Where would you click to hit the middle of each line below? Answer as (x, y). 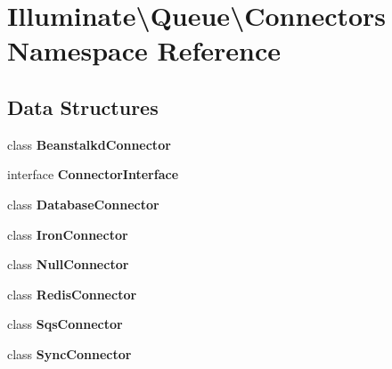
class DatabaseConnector (83, 204)
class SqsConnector (65, 324)
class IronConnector (68, 234)
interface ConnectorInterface (93, 174)
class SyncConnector (69, 353)
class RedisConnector (72, 294)
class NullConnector (68, 264)
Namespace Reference (144, 50)
